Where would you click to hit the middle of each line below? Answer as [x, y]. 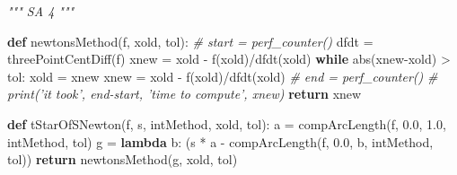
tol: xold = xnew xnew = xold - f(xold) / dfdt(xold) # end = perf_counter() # [223, 76]
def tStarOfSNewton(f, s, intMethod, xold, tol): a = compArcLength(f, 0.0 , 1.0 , [227, 123]
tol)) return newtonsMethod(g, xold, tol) [123, 159]
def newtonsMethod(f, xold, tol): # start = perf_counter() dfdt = [190, 41]
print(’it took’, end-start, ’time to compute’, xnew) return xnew [185, 94]
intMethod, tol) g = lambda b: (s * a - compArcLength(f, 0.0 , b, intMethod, [220, 141]
